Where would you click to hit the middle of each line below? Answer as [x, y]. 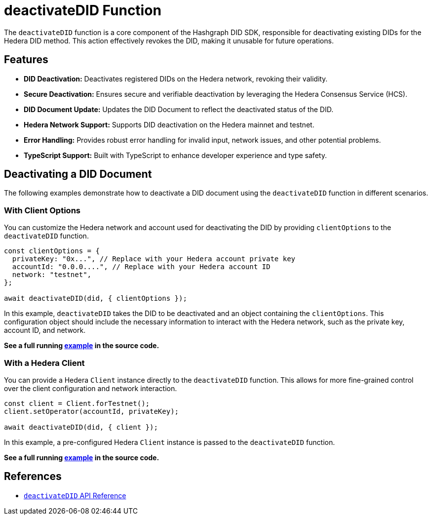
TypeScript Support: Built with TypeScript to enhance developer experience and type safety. [175, 155]
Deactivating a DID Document [78, 174]
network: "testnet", [52, 275]
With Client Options [42, 210]
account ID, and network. [45, 330]
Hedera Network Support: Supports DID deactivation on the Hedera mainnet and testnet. [169, 124]
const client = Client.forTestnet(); [77, 403]
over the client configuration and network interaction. [91, 388]
